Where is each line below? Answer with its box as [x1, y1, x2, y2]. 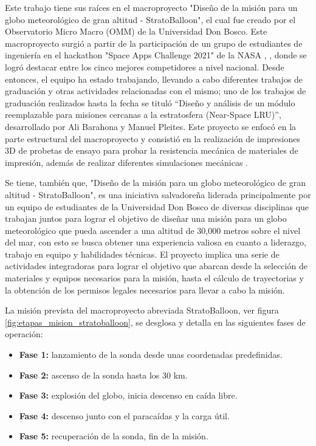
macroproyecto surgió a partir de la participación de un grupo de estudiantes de [5, 36, 303, 49]
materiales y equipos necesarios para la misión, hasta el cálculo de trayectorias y [5, 272, 304, 284]
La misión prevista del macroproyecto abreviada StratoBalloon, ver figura [5, 304, 279, 317]
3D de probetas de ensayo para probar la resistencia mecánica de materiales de [5, 144, 298, 157]
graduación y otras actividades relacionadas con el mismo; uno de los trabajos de [5, 84, 306, 97]
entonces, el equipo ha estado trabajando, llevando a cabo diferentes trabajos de [5, 72, 303, 85]
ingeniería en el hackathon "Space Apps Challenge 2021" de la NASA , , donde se [5, 49, 307, 61]
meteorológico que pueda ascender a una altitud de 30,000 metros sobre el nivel [5, 224, 301, 236]
